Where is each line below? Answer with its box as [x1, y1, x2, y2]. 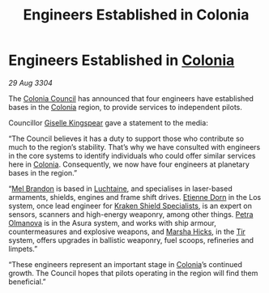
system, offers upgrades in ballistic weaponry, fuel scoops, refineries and [8, 235, 254, 244]
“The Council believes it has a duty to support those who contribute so [8, 134, 245, 143]
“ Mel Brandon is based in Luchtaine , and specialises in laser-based [8, 184, 233, 193]
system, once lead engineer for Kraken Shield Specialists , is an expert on [8, 201, 253, 210]
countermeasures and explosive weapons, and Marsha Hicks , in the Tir [8, 227, 246, 236]
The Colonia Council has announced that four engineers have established [8, 93, 254, 103]
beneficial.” [8, 277, 46, 287]
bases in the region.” [8, 168, 78, 177]
